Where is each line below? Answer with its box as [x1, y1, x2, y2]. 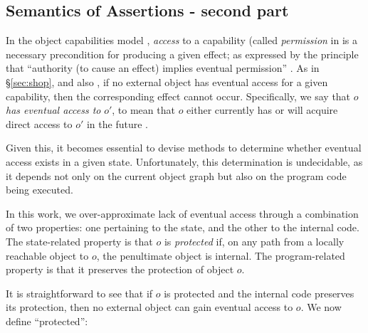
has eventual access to [6, 102, 101, 117]
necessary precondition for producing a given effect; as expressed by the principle [6, 46, 359, 61]
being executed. [6, 182, 73, 197]
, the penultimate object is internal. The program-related [96, 248, 345, 263]
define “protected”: [6, 313, 88, 328]
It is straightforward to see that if [6, 285, 153, 300]
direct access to [6, 116, 73, 131]
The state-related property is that [6, 233, 153, 248]
